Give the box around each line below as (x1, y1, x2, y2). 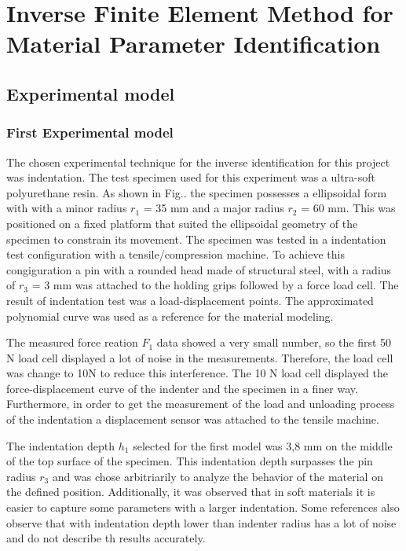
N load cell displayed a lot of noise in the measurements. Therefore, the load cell (6, 349, 393, 365)
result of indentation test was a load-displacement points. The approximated (6, 292, 374, 308)
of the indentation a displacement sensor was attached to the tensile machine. (6, 411, 379, 428)
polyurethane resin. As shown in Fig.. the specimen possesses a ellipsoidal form (6, 184, 387, 200)
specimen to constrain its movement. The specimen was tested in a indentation (6, 230, 386, 247)
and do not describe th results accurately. (6, 530, 206, 546)
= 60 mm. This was (301, 200, 396, 216)
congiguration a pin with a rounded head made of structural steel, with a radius (6, 261, 392, 277)
